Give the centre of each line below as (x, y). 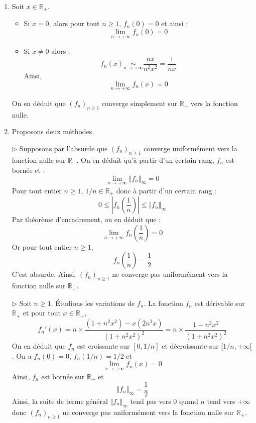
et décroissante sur (190, 346)
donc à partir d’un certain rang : (166, 190)
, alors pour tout (74, 23)
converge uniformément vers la (190, 148)
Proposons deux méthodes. (53, 131)
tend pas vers (151, 401)
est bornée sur (63, 376)
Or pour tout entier (42, 246)
